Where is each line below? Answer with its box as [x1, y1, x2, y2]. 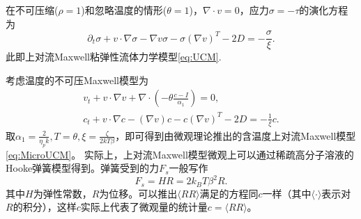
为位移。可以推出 [99, 186, 178, 200]
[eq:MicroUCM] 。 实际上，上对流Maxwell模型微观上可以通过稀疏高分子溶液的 [6, 147, 354, 161]
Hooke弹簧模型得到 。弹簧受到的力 [6, 161, 160, 175]
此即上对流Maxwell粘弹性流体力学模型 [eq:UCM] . [6, 49, 222, 64]
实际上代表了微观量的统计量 [80, 200, 208, 214]
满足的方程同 [199, 186, 259, 200]
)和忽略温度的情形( [81, 3, 167, 17]
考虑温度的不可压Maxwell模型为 [6, 72, 148, 87]
